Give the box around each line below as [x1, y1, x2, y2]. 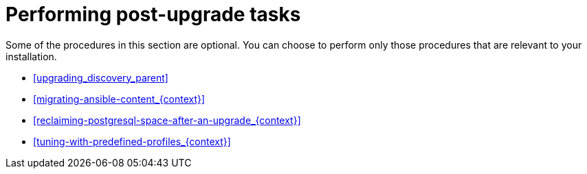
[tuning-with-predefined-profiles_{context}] [33, 135, 231, 147]
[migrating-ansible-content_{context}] [33, 92, 206, 105]
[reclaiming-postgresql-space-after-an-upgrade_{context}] [33, 114, 301, 126]
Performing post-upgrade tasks [5, 3, 301, 26]
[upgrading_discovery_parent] [33, 71, 168, 84]
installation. [5, 50, 57, 62]
